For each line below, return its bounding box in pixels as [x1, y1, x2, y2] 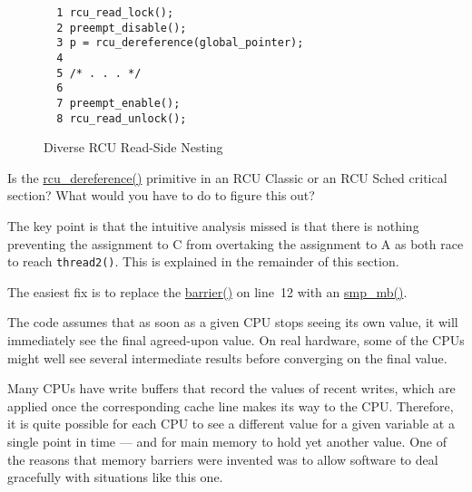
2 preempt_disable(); [56, 21, 187, 34]
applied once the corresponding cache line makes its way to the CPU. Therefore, [7, 396, 454, 415]
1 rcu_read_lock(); [56, 6, 174, 19]
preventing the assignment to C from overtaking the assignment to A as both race [7, 234, 464, 253]
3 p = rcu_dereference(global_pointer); [56, 36, 304, 50]
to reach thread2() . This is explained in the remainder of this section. [7, 252, 399, 271]
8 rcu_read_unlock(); [56, 111, 187, 125]
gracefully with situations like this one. [7, 468, 223, 487]
